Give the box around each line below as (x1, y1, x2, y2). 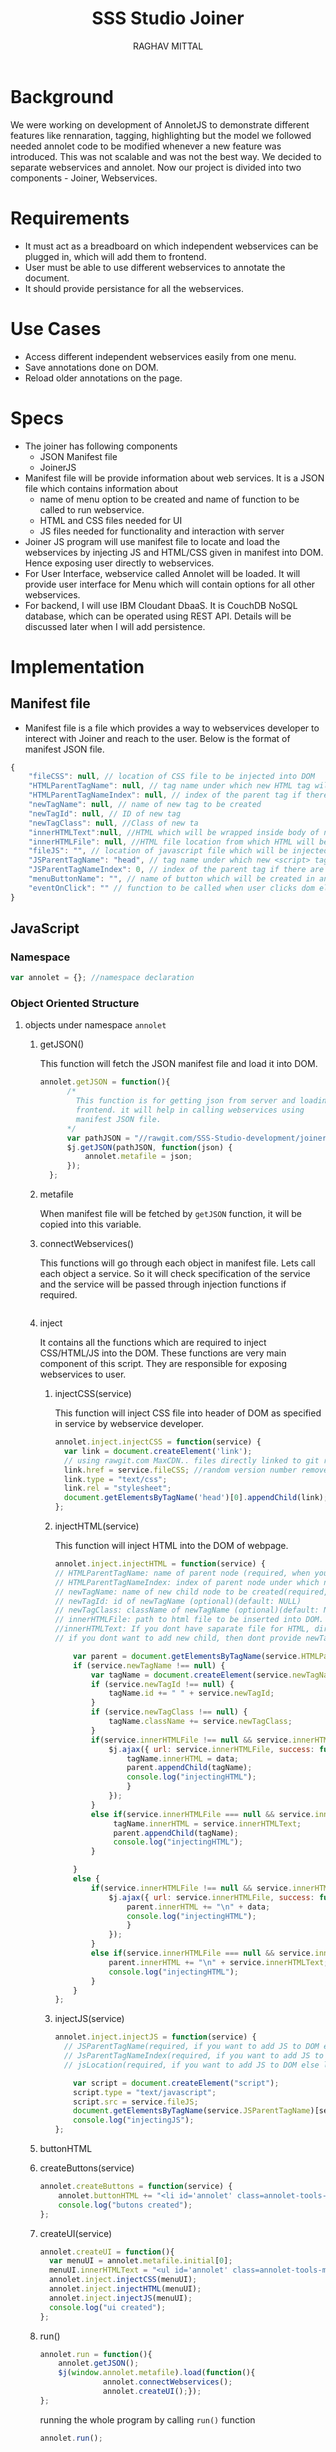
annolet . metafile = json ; (84, 1152, 193, 1162)
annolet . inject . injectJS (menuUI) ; (48, 2293, 193, 2303)
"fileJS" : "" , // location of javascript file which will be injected (28, 846, 329, 856)
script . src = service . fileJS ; (73, 2097, 199, 2107)
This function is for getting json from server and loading (75, 1096, 332, 1106)
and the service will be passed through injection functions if (39, 1278, 287, 1291)
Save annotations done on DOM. (24, 361, 159, 373)
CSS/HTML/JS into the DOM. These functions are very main (39, 1347, 287, 1359)
